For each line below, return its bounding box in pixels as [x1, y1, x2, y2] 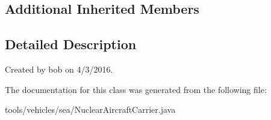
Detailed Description [5, 35, 137, 53]
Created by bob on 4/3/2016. [5, 62, 113, 75]
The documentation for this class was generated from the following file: [5, 83, 267, 95]
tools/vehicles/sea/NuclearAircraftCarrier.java [5, 103, 176, 116]
